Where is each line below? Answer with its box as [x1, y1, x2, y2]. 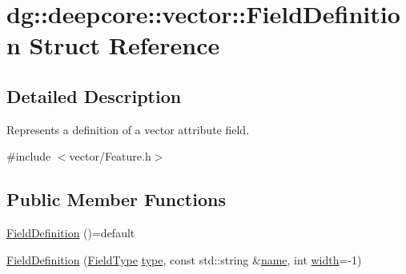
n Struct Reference [6, 29, 220, 62]
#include [6, 148, 51, 165]
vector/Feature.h [69, 148, 151, 165]
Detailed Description [6, 83, 182, 108]
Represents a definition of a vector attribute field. [6, 121, 250, 137]
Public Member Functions [6, 187, 226, 212]
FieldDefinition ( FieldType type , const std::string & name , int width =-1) [6, 251, 362, 268]
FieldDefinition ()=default [6, 224, 135, 241]
